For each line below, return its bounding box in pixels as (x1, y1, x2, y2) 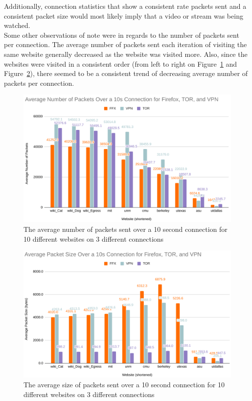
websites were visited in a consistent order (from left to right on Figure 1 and (4, 58, 237, 69)
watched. (4, 20, 30, 30)
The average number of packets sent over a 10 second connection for (23, 224, 228, 234)
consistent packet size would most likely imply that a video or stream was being (4, 10, 243, 21)
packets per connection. (4, 77, 74, 88)
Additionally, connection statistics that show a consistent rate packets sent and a (4, 1, 247, 11)
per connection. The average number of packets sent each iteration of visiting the (4, 39, 247, 50)
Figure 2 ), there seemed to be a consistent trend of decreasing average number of (4, 68, 248, 78)
